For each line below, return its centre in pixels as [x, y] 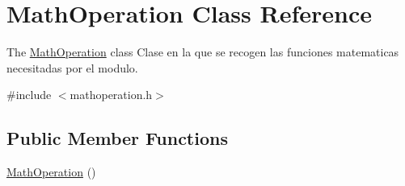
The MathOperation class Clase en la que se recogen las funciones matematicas [203, 52]
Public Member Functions [117, 138]
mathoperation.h [111, 95]
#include [29, 95]
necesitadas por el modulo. [72, 67]
